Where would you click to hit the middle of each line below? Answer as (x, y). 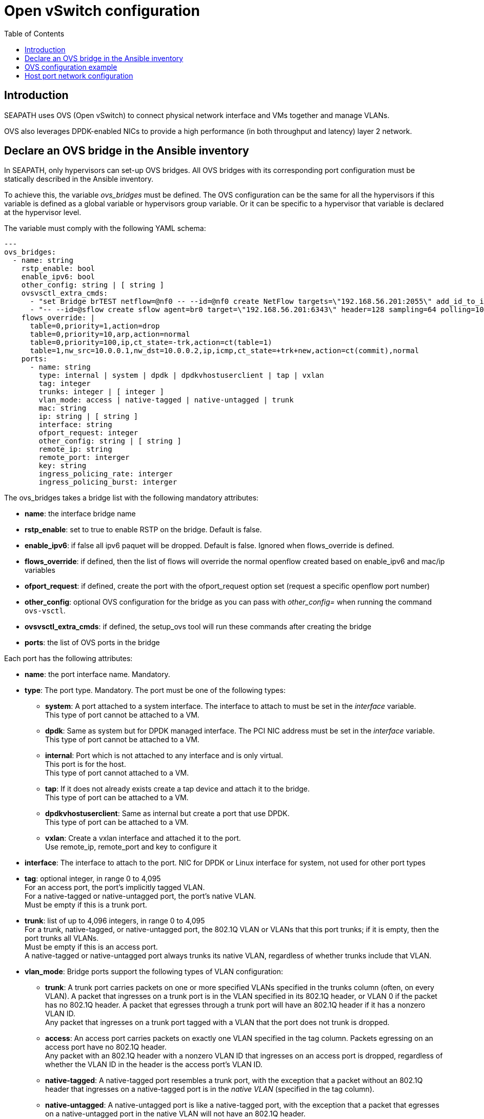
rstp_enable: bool (58, 269)
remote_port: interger (84, 458)
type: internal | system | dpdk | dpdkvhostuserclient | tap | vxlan (181, 375)
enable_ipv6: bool (58, 277)
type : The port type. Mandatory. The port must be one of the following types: (155, 690)
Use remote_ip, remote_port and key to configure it (131, 847)
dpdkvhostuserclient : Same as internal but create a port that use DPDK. (167, 814)
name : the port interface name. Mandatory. (97, 674)
